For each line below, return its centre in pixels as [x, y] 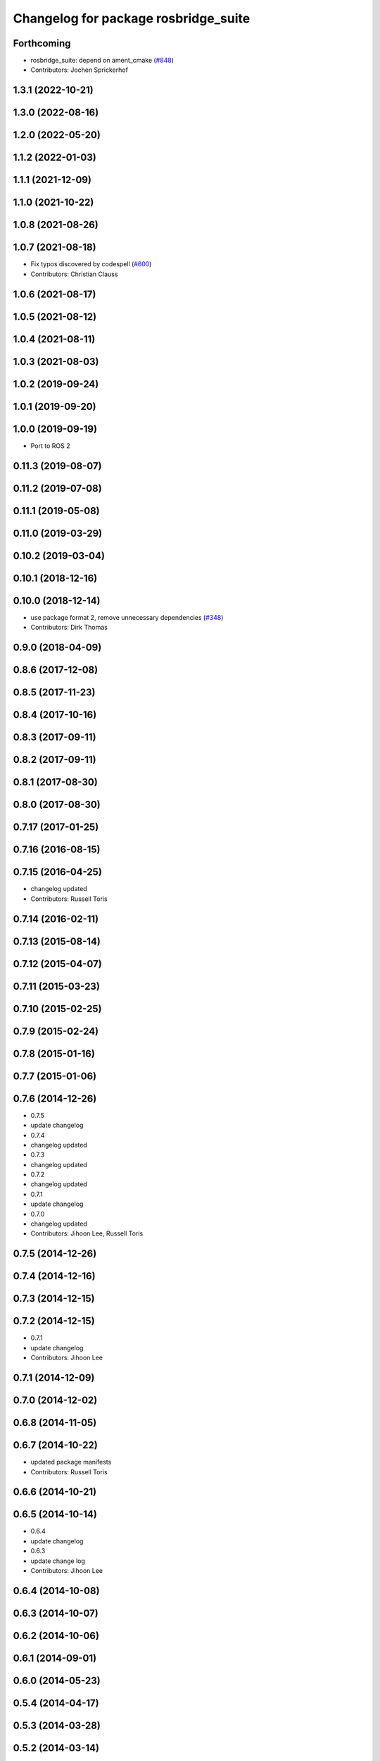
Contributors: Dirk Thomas [69, 628]
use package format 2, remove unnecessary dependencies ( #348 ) [127, 617]
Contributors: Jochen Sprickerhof [79, 70]
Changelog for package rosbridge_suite [132, 18]
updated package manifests [71, 1462]
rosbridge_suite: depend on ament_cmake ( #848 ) [102, 61]
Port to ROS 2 [50, 446]
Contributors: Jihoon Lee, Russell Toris [87, 1233]
